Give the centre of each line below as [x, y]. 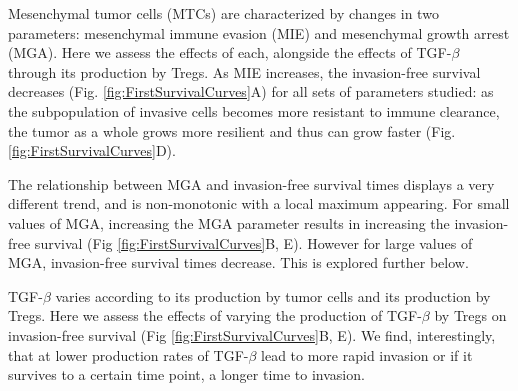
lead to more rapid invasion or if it [367, 354]
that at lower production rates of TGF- [128, 354]
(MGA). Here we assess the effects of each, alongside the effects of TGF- [230, 52]
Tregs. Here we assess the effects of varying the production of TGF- [215, 315]
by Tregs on [470, 315]
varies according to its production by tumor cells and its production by [273, 295]
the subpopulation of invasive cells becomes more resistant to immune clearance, [254, 110]
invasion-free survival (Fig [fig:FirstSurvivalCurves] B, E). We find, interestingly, [252, 334]
